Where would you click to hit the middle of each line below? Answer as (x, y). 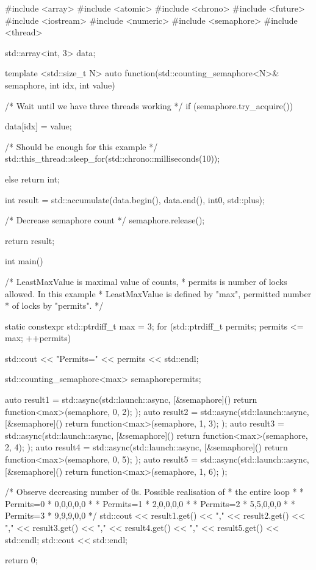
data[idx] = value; (38, 126)
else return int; (33, 179)
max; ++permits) (38, 338)
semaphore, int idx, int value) (60, 85)
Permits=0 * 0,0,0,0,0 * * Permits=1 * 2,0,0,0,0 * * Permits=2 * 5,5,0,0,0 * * (150, 503)
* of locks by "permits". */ (54, 305)
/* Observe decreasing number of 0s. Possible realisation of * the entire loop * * (155, 492)
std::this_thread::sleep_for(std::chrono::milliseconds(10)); (113, 158)
